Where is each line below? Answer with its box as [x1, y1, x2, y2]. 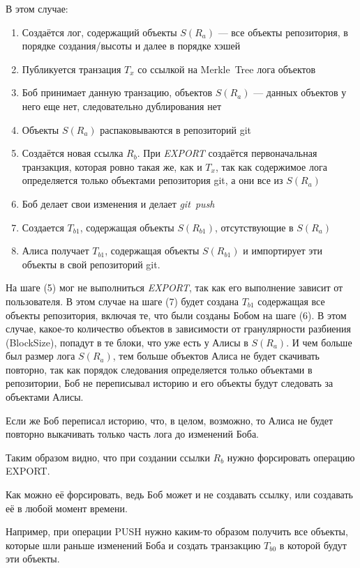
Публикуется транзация [22, 61, 121, 76]
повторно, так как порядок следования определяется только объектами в [6, 362, 313, 376]
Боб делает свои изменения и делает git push [22, 196, 215, 210]
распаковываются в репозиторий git [100, 122, 251, 137]
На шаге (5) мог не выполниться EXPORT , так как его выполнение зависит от [6, 280, 343, 295]
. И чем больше [286, 335, 352, 349]
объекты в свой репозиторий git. [22, 256, 160, 271]
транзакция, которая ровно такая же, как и [22, 159, 202, 174]
